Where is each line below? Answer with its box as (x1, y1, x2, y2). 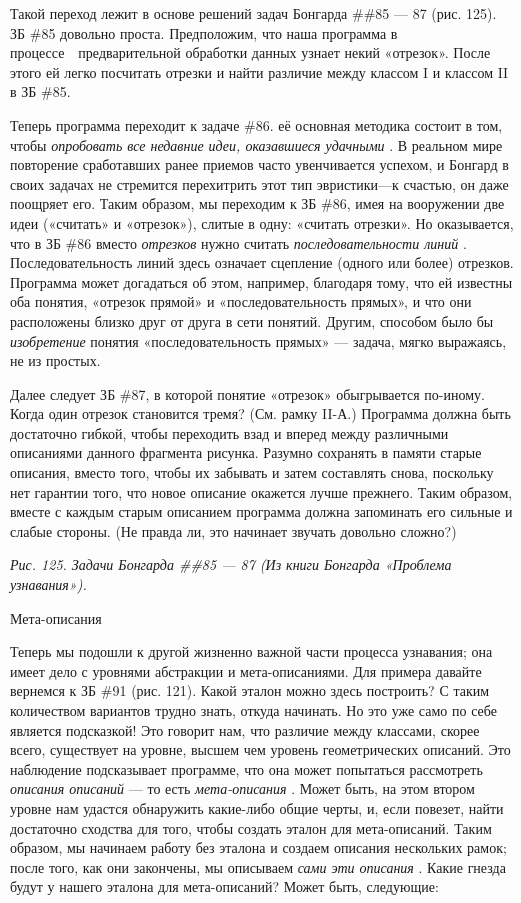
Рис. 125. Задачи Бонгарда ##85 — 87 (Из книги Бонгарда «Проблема (10, 554, 452, 575)
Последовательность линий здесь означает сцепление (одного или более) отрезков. (10, 252, 514, 273)
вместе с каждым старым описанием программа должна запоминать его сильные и (10, 501, 513, 522)
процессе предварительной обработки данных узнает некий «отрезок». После (10, 42, 491, 63)
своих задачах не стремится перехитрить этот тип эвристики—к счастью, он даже (10, 173, 509, 194)
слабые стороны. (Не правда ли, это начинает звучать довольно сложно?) (10, 520, 457, 541)
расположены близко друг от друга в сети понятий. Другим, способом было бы (10, 310, 494, 331)
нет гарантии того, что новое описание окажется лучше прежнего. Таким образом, (10, 481, 513, 502)
